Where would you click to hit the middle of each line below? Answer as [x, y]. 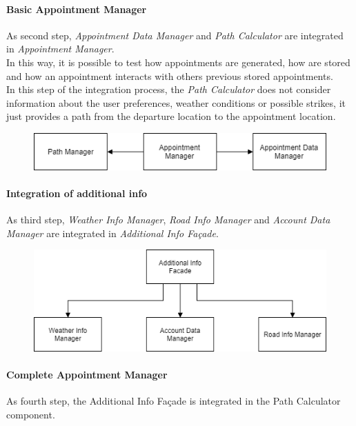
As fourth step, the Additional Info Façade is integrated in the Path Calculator [174, 400]
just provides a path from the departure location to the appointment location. [171, 116]
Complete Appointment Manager [87, 374]
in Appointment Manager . [60, 49]
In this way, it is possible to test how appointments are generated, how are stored [178, 62]
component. [31, 414]
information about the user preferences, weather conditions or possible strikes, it [176, 102]
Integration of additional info [77, 193]
